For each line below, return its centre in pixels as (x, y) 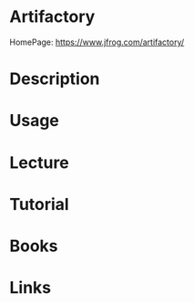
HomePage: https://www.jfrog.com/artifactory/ (97, 42)
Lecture (40, 162)
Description (55, 79)
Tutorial (40, 204)
